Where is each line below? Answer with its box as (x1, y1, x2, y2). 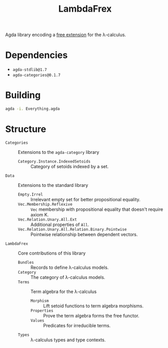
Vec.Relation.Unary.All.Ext (18, 217, 77, 222)
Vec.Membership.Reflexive (18, 202, 72, 207)
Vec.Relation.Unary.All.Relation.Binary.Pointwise (18, 227, 127, 232)
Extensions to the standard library (18, 182, 89, 188)
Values (30, 318, 45, 323)
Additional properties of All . (30, 222, 90, 228)
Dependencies (5, 49, 68, 61)
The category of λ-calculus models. (30, 274, 105, 280)
